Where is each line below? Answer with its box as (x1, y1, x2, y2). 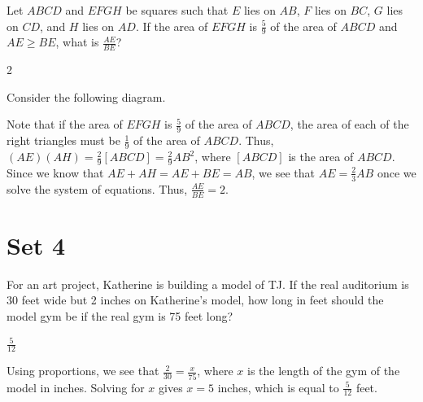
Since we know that (7, 164, 104, 181)
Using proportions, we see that (7, 362, 159, 379)
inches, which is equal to (217, 378, 339, 395)
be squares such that (125, 2, 229, 18)
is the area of (288, 148, 354, 165)
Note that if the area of (7, 116, 123, 133)
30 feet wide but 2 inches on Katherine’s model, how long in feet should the (7, 291, 384, 308)
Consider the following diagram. (7, 88, 166, 105)
